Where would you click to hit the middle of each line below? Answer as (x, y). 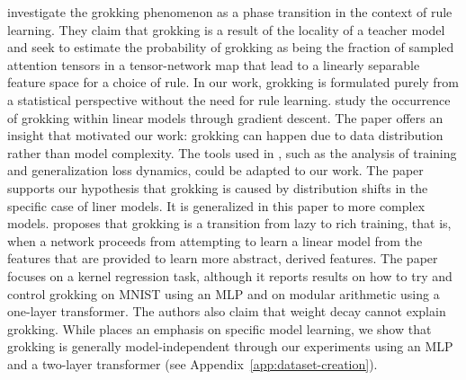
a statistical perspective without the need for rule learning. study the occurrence (229, 99)
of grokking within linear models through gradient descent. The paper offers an (225, 117)
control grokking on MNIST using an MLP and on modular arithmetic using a (224, 293)
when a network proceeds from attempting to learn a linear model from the (215, 240)
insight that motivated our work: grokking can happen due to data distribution (225, 135)
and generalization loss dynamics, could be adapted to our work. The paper (215, 170)
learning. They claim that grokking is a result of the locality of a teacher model (226, 29)
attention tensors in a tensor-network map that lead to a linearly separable (214, 64)
